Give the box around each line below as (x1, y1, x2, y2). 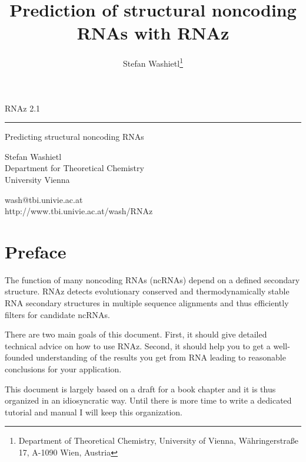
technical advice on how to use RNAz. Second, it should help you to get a (5, 339, 271, 352)
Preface (5, 239, 66, 263)
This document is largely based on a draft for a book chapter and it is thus (5, 382, 276, 395)
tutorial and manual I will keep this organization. (5, 405, 182, 418)
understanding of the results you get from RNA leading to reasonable (36, 351, 286, 363)
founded (5, 351, 34, 363)
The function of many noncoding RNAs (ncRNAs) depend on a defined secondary (5, 273, 300, 286)
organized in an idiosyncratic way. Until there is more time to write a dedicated (5, 394, 292, 407)
